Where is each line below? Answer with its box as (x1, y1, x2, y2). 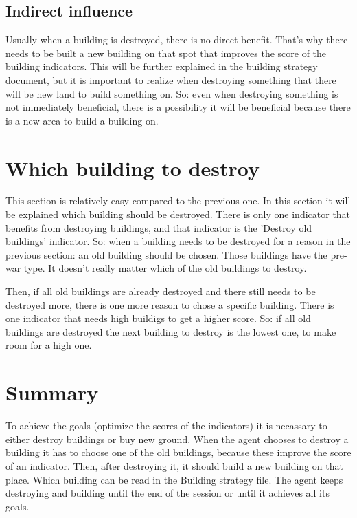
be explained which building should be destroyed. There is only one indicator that (5, 207, 351, 222)
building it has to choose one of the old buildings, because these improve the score (5, 445, 352, 460)
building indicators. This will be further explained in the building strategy (5, 59, 318, 74)
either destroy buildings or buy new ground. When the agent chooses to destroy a (5, 431, 349, 446)
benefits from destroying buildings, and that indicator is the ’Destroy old (5, 220, 312, 235)
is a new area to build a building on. (5, 113, 159, 127)
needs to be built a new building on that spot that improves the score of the (5, 45, 327, 60)
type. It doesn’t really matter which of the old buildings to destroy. (23, 261, 307, 275)
